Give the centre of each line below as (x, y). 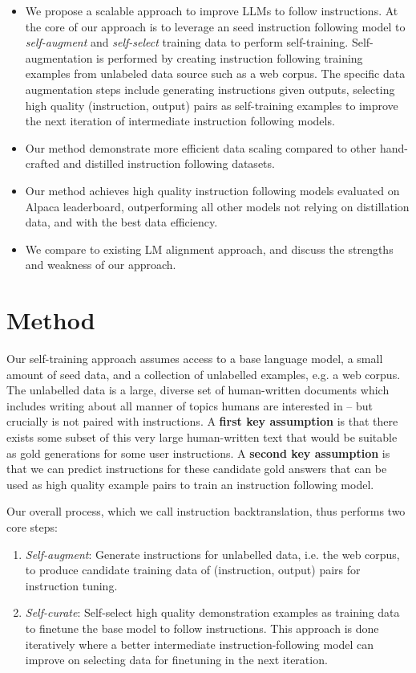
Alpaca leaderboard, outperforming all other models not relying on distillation (217, 206)
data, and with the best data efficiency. (121, 222)
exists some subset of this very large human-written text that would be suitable (202, 437)
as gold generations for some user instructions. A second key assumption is (198, 453)
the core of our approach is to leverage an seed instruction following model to (215, 26)
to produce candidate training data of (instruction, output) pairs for (193, 570)
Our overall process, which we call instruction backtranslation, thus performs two (206, 511)
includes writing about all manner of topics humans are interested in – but (190, 405)
